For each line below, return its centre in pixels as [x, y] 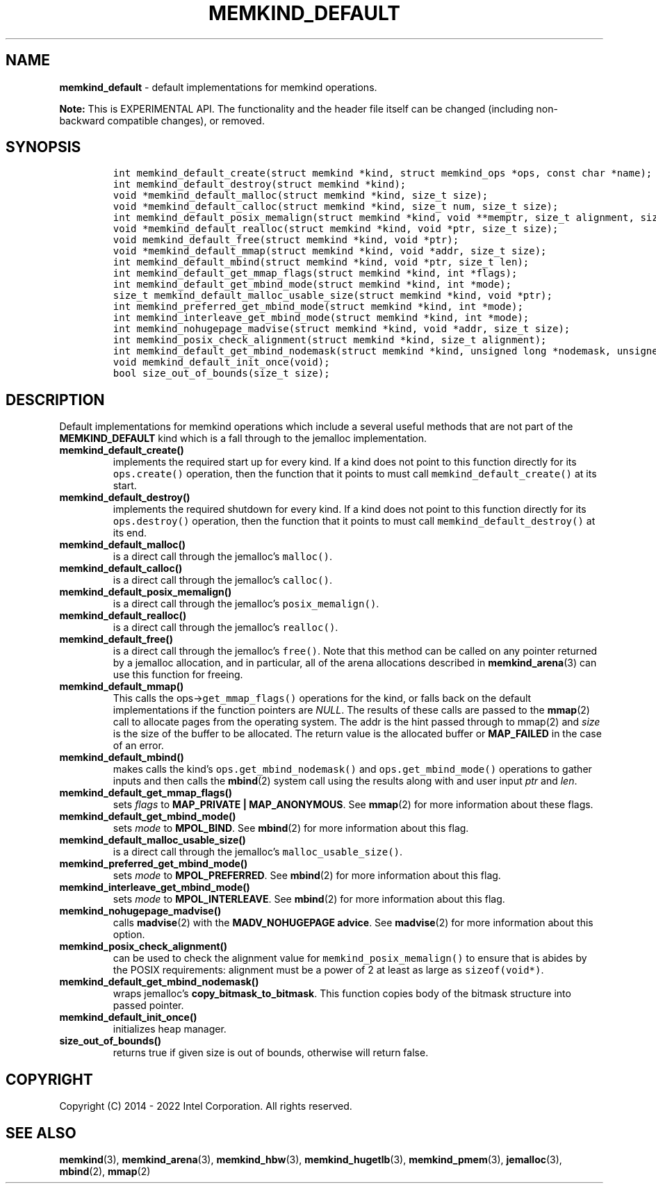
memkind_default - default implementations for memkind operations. [218, 87]
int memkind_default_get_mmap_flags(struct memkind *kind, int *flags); [315, 273]
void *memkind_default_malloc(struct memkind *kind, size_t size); [301, 196]
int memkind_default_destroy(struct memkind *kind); [260, 184]
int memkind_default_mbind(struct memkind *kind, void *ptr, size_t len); [321, 262]
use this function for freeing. [178, 675]
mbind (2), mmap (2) [105, 1171]
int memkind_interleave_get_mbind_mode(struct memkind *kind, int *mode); [321, 318]
